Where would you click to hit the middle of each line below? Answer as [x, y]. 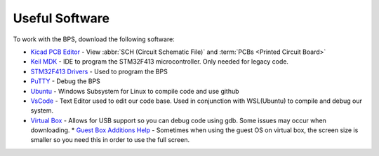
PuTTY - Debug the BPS [66, 81]
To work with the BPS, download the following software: [94, 39]
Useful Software [61, 18]
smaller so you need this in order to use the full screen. [110, 140]
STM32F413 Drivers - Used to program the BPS [99, 71]
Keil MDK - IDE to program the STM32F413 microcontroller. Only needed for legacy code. [160, 62]
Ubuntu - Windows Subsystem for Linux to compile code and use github [135, 91]
